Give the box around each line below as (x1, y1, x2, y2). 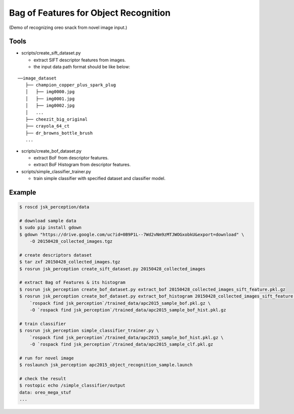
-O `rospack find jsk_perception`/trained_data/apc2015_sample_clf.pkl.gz (29, 341, 213, 347)
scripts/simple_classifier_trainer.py (21, 168, 92, 174)
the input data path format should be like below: (33, 64, 130, 70)
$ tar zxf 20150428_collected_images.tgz (19, 259, 121, 265)
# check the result (19, 376, 66, 381)
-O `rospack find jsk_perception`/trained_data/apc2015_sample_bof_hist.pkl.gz (29, 307, 226, 312)
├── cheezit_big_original (25, 116, 88, 122)
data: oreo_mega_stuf (19, 389, 72, 395)
